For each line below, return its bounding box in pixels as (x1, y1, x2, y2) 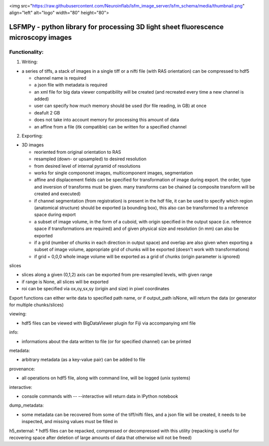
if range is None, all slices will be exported (21, 279, 109, 285)
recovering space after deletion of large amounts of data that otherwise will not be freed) (9, 435, 192, 441)
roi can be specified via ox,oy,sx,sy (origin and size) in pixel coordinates (21, 286, 169, 292)
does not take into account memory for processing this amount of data (34, 117, 179, 123)
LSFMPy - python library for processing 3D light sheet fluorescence (9, 23, 224, 31)
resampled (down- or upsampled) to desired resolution (34, 156, 147, 162)
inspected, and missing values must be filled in (21, 419, 118, 425)
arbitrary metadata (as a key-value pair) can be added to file (21, 356, 145, 363)
